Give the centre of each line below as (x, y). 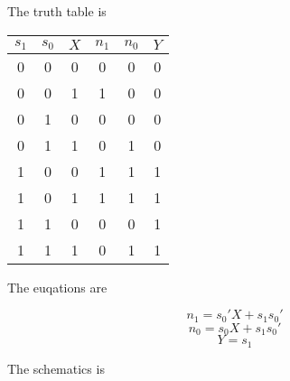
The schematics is (56, 368)
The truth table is (57, 11)
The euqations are (57, 287)
